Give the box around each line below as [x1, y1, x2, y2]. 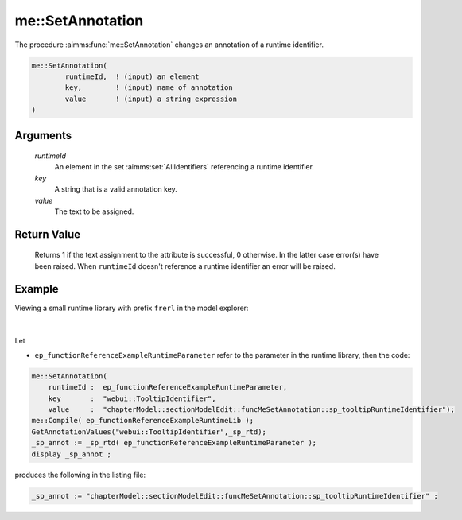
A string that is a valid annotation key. [54, 184, 178, 194]
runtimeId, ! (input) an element [64, 72, 200, 81]
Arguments [14, 128, 72, 142]
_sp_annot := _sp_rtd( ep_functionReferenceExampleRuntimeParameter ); [31, 438, 317, 448]
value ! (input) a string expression [64, 94, 238, 103]
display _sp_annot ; [31, 449, 111, 459]
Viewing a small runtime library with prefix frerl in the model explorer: [14, 303, 249, 312]
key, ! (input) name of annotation [64, 83, 234, 92]
